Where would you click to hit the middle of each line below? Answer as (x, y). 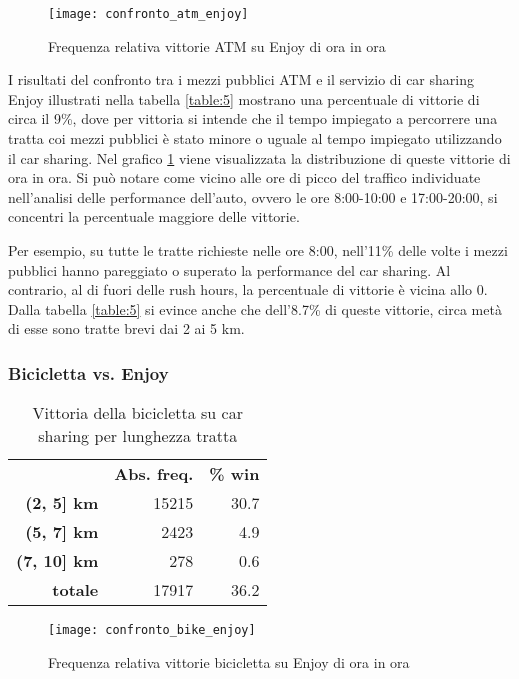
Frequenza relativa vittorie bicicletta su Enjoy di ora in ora (229, 661)
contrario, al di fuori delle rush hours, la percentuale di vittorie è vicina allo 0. (248, 289)
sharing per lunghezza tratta (138, 436)
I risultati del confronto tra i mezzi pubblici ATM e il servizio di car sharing (241, 79)
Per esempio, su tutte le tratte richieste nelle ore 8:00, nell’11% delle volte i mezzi (258, 250)
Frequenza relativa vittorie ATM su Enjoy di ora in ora (217, 45)
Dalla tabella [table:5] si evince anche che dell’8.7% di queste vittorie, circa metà (255, 308)
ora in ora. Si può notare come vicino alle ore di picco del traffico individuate (244, 177)
